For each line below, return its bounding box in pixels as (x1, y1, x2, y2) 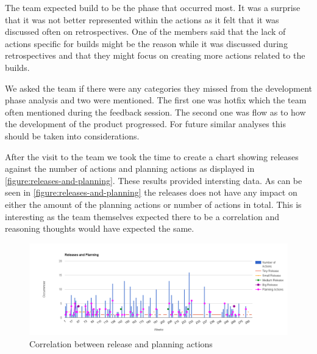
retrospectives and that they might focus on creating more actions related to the (5, 49, 305, 62)
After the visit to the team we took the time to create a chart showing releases (5, 150, 299, 163)
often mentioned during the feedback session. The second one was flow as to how (5, 105, 306, 118)
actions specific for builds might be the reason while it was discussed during (5, 37, 288, 50)
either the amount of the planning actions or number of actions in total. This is (5, 197, 302, 210)
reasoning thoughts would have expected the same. (5, 222, 194, 235)
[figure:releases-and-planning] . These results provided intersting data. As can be (5, 174, 302, 186)
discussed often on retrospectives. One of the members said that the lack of (5, 25, 286, 38)
